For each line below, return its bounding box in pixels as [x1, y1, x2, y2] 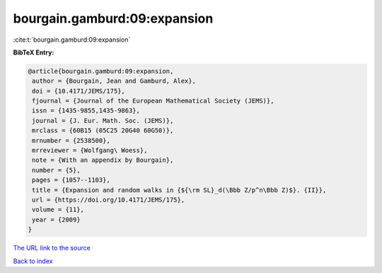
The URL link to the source [13, 244, 91, 252]
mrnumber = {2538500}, [32, 136, 111, 144]
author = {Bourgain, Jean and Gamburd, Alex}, [32, 77, 196, 85]
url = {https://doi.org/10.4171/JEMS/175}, [32, 196, 185, 204]
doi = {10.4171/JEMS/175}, [32, 87, 125, 95]
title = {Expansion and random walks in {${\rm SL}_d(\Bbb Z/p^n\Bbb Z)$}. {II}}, [32, 186, 327, 194]
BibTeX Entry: [13, 48, 54, 57]
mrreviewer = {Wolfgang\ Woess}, [32, 146, 148, 155]
